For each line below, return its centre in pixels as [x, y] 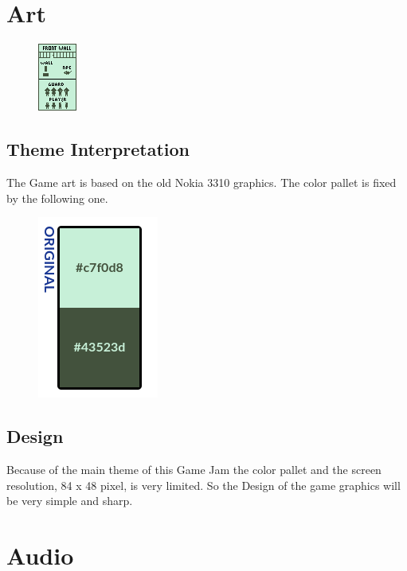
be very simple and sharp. [70, 501]
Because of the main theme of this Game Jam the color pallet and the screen [194, 469]
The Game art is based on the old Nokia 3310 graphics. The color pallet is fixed [202, 182]
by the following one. [57, 198]
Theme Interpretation [98, 149]
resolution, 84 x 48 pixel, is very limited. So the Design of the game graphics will [203, 485]
